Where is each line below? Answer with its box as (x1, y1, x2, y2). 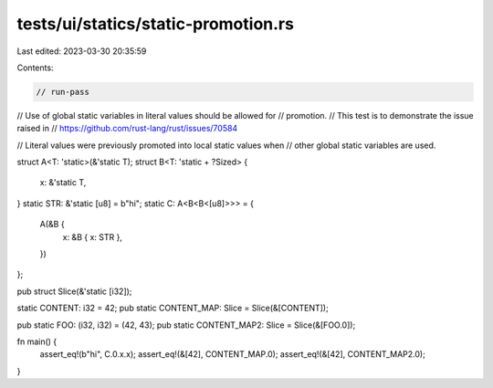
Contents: (16, 62, 54, 73)
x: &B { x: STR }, (62, 231, 123, 242)
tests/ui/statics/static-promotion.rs (16, 14, 294, 34)
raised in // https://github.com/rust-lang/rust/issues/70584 (16, 123, 238, 134)
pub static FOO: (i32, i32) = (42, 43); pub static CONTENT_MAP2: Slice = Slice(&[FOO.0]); (16, 320, 356, 330)
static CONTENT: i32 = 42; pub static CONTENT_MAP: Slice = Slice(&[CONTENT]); (16, 302, 329, 314)
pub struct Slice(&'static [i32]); (16, 286, 132, 297)
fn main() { (16, 336, 58, 347)
